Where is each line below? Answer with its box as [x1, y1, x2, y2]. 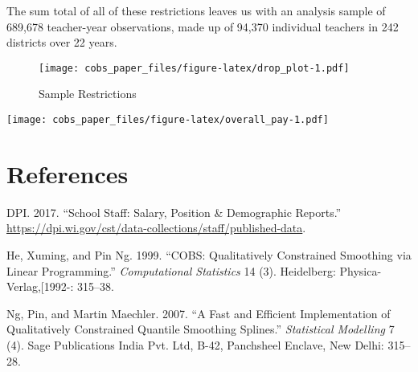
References [6, 157, 129, 190]
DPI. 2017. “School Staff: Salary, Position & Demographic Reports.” [6, 203, 342, 220]
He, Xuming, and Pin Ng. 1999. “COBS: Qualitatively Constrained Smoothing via [6, 247, 412, 263]
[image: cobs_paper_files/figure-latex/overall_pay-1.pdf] [6, 114, 329, 126]
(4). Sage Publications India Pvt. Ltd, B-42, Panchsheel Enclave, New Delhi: [6, 336, 384, 353]
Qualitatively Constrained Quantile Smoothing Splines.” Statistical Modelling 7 [6, 321, 395, 337]
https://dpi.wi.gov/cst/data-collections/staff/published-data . [6, 219, 306, 236]
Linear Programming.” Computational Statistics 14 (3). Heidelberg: [6, 262, 336, 279]
